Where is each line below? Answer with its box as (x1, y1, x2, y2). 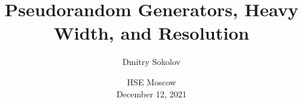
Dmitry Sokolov (122, 55, 181, 68)
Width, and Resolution (53, 20, 250, 45)
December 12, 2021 (116, 87, 187, 100)
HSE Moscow (127, 75, 176, 88)
